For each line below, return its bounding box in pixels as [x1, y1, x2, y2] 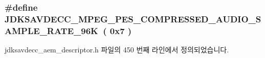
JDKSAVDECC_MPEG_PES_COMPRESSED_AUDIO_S [5, 12, 261, 25]
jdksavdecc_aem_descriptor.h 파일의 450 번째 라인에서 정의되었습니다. [5, 44, 229, 55]
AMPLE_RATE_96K [5, 24, 98, 37]
